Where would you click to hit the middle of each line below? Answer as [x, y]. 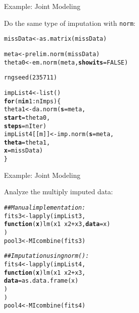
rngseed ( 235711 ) [31, 78]
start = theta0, [27, 117]
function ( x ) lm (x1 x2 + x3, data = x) [57, 224]
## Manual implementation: [45, 207]
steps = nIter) [25, 126]
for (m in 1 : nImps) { [32, 101]
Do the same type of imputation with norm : [70, 23]
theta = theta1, [27, 142]
